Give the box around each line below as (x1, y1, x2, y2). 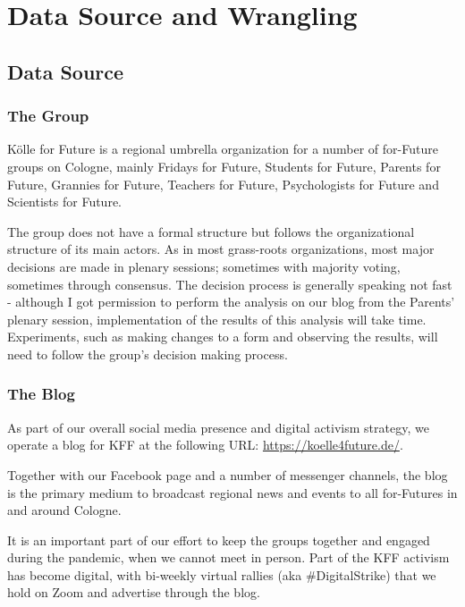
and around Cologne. (7, 501, 122, 519)
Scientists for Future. (7, 192, 123, 211)
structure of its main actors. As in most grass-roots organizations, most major (7, 240, 435, 258)
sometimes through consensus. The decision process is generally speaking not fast (7, 274, 452, 293)
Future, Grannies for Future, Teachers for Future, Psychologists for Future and (7, 174, 439, 193)
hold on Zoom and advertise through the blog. (7, 583, 260, 602)
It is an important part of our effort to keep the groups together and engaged (7, 530, 430, 549)
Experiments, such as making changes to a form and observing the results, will (7, 327, 438, 346)
